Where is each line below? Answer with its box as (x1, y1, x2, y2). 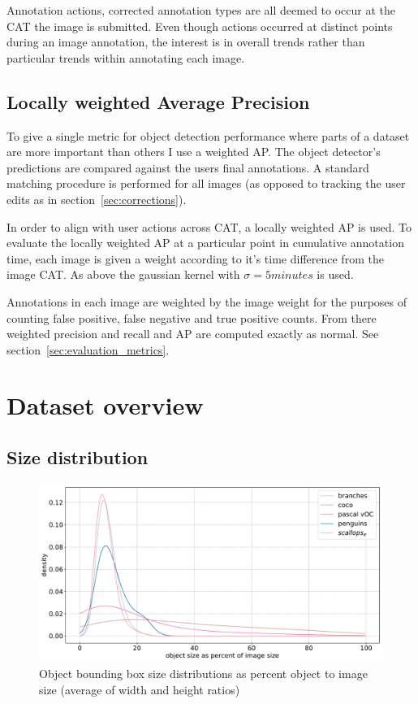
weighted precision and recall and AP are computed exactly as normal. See (6, 325, 379, 342)
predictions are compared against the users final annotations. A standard (6, 159, 369, 176)
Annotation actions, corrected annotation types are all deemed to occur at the (6, 2, 396, 18)
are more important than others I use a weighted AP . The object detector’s (6, 143, 381, 160)
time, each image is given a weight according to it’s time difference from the (6, 250, 384, 267)
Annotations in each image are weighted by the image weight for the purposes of (6, 293, 407, 310)
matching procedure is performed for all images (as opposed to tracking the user (6, 175, 406, 192)
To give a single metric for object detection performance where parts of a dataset (6, 127, 410, 144)
